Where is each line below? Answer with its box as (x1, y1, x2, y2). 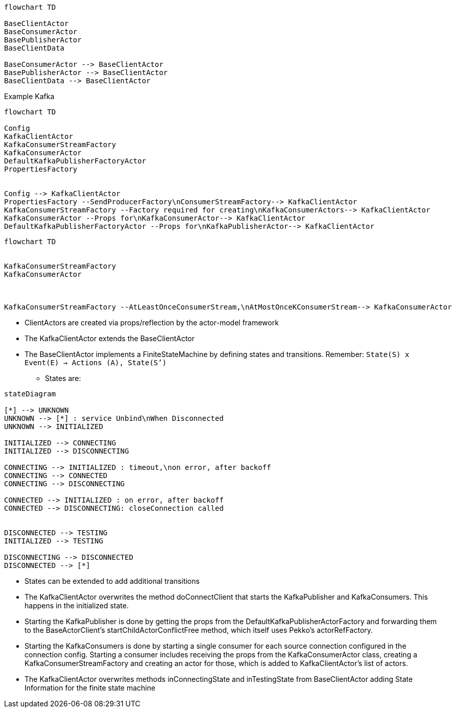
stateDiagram (4, 390, 56, 398)
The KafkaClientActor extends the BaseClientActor (25, 334, 195, 343)
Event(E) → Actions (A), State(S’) (25, 359, 167, 367)
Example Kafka (4, 92, 55, 101)
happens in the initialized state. (25, 601, 129, 610)
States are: (45, 374, 81, 383)
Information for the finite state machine (25, 683, 156, 692)
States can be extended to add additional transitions (25, 577, 200, 585)
